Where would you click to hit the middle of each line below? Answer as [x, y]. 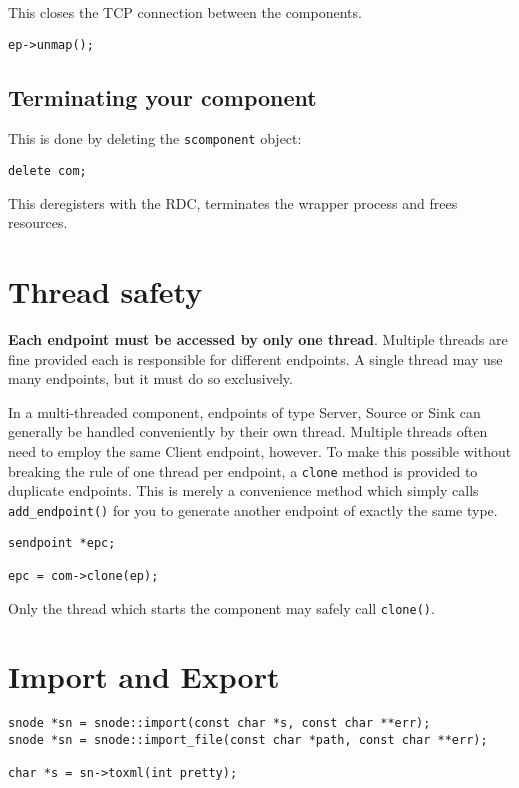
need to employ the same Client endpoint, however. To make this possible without [260, 451]
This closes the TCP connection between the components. [185, 12]
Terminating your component [162, 96]
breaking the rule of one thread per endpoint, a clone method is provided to [243, 470]
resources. [38, 222]
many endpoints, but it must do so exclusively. [150, 378]
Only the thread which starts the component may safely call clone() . [221, 607]
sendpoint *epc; [62, 542]
